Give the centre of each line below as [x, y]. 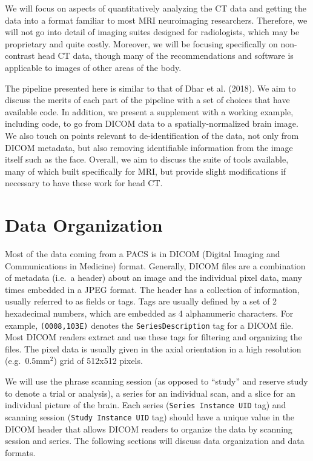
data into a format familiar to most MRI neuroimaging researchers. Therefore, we [156, 20]
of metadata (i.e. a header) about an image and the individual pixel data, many [153, 278]
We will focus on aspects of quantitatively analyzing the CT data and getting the [156, 8]
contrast [20, 56]
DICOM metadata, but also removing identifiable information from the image [149, 147]
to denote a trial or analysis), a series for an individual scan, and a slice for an [150, 393]
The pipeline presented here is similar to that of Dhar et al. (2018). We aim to [150, 88]
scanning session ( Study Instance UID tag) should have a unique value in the [150, 416]
